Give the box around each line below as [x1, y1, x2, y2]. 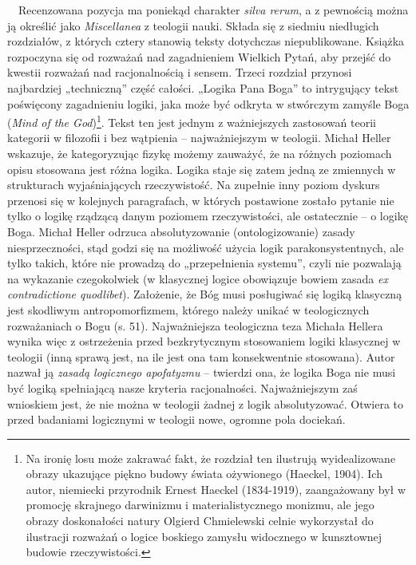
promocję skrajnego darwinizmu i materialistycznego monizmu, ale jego [26, 496, 374, 513]
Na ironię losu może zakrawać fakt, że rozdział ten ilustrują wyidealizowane [26, 449, 396, 466]
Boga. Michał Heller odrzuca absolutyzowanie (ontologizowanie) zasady [7, 223, 355, 239]
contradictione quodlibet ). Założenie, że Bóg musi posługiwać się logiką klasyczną [7, 286, 402, 302]
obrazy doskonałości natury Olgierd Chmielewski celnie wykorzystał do [26, 512, 374, 529]
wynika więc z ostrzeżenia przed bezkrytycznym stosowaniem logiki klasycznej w [7, 333, 401, 350]
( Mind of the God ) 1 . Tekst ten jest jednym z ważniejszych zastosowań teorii [7, 112, 376, 130]
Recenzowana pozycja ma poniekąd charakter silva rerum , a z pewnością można [18, 2, 409, 18]
